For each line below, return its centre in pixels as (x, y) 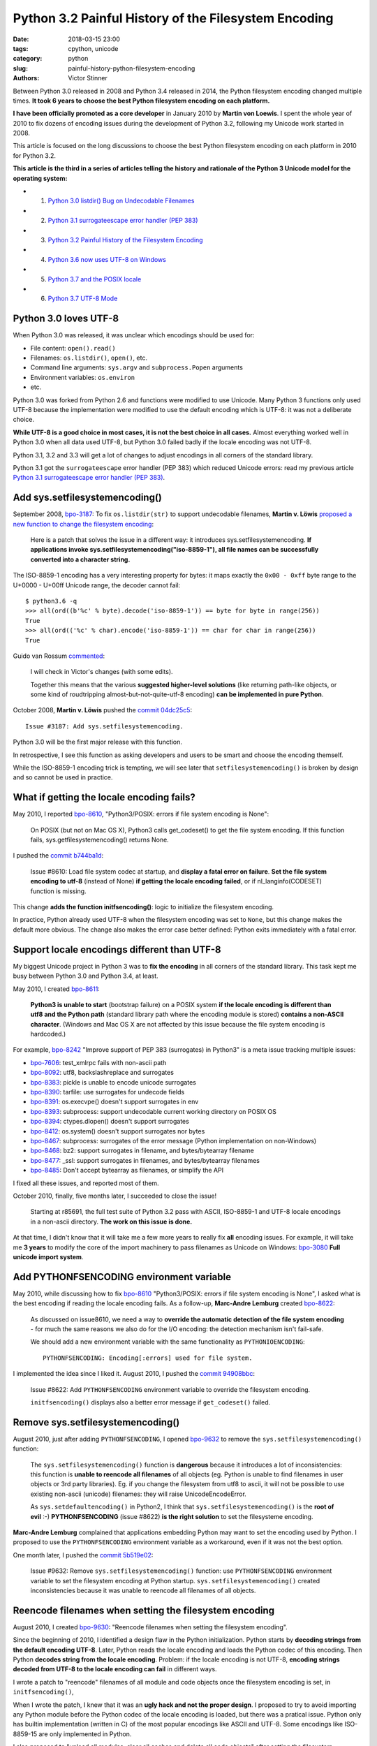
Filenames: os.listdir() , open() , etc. (89, 358)
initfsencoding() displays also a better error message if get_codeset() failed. (150, 1402)
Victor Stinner (88, 78)
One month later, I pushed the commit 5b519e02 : (83, 1555)
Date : (21, 39)
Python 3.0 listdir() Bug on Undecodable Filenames (121, 201)
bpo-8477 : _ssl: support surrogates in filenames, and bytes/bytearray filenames (145, 1160)
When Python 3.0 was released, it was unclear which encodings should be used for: (134, 335)
